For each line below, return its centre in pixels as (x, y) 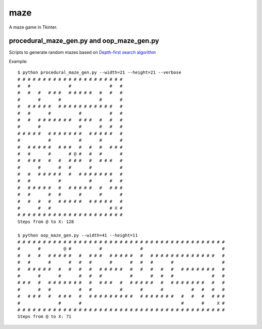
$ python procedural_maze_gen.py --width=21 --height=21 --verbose (99, 72)
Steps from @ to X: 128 (46, 221)
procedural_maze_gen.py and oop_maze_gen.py (84, 41)
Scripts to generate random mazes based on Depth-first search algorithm (82, 52)
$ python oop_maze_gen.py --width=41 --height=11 (78, 235)
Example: (18, 61)
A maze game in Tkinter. (33, 27)
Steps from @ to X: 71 (45, 317)
